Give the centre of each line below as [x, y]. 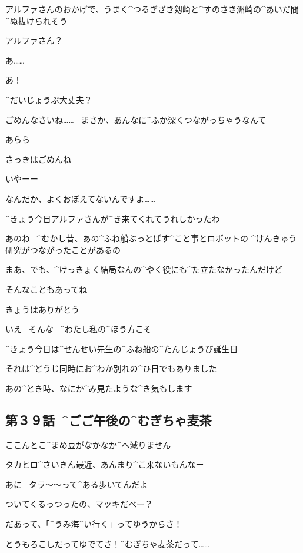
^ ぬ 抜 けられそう [36, 20]
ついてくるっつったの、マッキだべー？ [79, 504]
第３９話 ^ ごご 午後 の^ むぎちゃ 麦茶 [109, 420]
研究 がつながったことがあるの [63, 249]
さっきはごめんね [38, 159]
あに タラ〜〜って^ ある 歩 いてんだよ [77, 484]
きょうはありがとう [42, 309]
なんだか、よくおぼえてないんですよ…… [81, 198]
